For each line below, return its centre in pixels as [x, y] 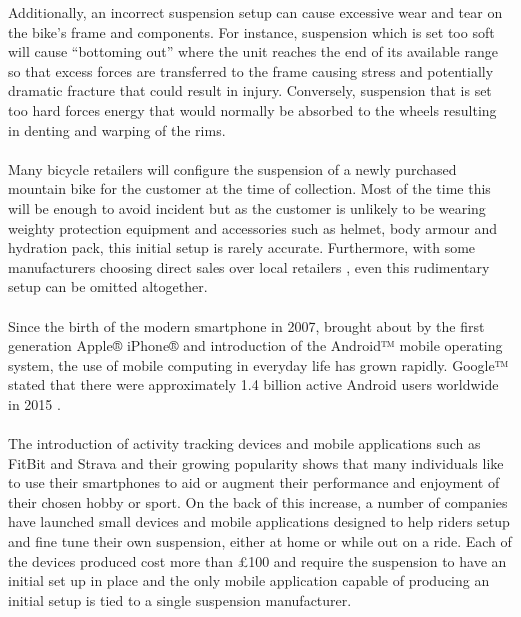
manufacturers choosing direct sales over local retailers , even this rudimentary [249, 266]
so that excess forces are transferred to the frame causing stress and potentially [251, 70]
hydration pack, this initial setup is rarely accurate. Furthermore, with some [242, 247]
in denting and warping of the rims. [117, 129]
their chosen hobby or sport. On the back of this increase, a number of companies [258, 501]
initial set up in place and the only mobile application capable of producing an [249, 580]
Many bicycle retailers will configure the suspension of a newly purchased [232, 168]
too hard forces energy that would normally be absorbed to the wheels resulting [252, 109]
